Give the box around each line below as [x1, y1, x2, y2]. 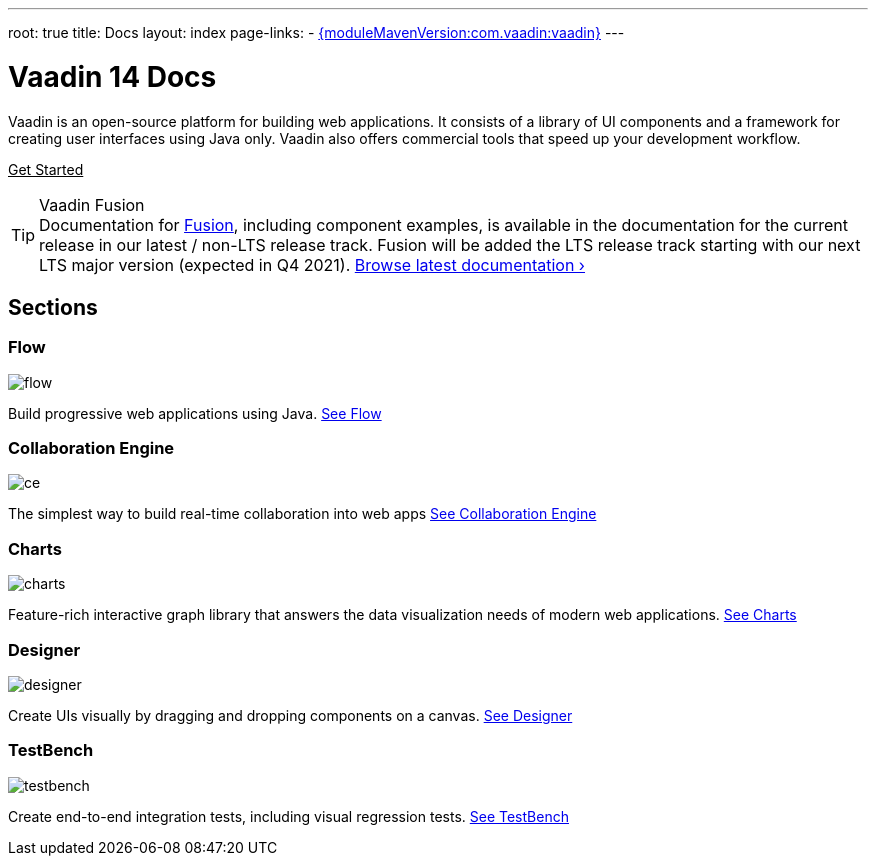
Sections [8, 294, 98, 320]
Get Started [8, 160, 84, 178]
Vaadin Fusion [39, 194, 145, 215]
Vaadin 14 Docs [8, 59, 217, 94]
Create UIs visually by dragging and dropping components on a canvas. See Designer [8, 706, 573, 724]
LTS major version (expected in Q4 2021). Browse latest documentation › [39, 254, 586, 275]
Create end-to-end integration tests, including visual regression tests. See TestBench [8, 807, 569, 825]
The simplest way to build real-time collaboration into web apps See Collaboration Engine [8, 505, 597, 523]
